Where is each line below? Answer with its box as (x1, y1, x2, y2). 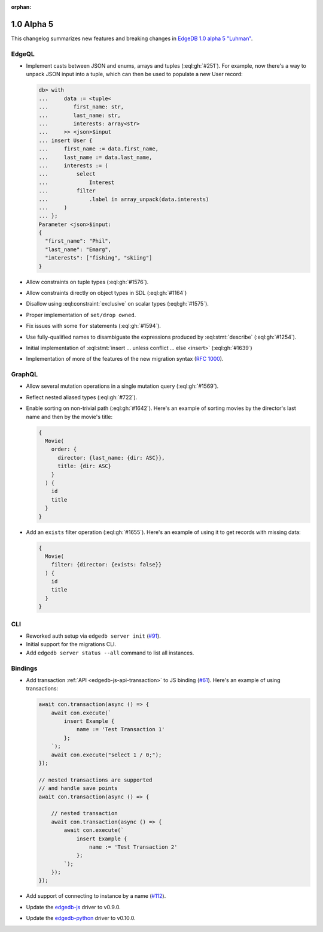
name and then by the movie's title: (26, 413, 113, 420)
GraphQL (11, 370, 38, 379)
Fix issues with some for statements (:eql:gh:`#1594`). (26, 322, 161, 330)
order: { (51, 446, 77, 453)
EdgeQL (11, 50, 35, 58)
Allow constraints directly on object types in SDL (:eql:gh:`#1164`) (26, 289, 187, 296)
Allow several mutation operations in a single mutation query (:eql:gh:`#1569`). (26, 382, 219, 390)
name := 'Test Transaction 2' (89, 843, 178, 850)
